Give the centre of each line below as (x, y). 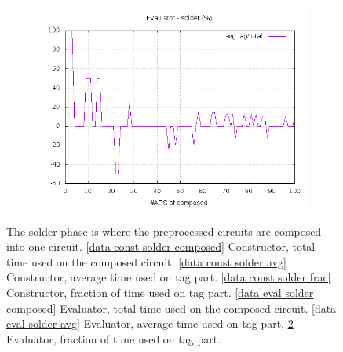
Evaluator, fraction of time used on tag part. (114, 338)
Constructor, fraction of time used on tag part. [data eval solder (160, 292)
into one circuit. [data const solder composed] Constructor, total (161, 246)
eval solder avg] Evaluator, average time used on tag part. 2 (150, 323)
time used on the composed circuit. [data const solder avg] (146, 261)
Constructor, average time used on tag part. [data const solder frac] (169, 277)
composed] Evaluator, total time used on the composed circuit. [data (171, 308)
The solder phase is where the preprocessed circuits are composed (164, 231)
